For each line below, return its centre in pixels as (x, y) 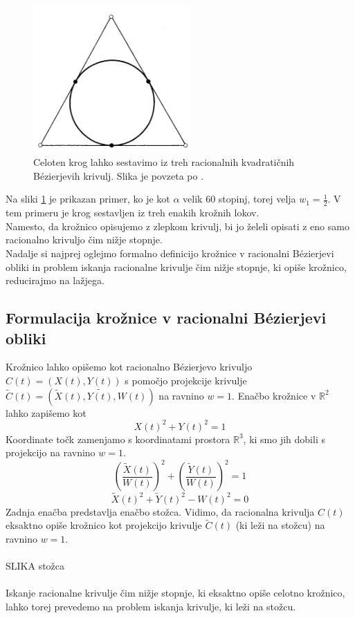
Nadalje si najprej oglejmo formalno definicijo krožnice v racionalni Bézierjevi (170, 253)
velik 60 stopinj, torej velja (239, 199)
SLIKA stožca (35, 566)
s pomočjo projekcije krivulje (186, 380)
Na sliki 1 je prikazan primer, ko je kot (88, 199)
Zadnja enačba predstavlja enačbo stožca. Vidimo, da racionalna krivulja (160, 511)
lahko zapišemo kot (46, 412)
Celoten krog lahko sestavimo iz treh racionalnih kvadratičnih (164, 162)
